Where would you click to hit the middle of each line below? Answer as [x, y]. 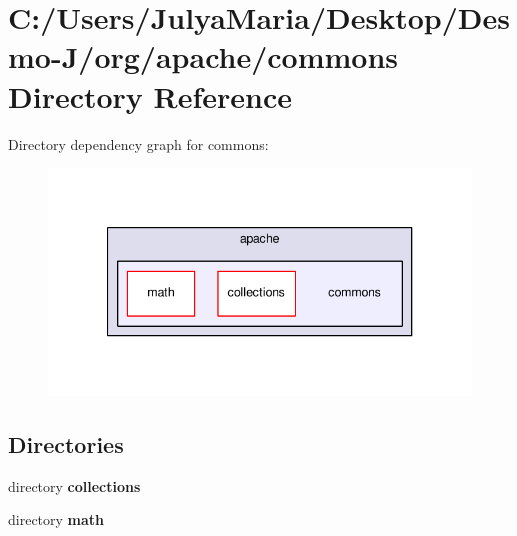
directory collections [74, 485]
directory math [56, 519]
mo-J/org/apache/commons [203, 56]
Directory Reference [150, 95]
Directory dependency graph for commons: [138, 143]
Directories [66, 443]
